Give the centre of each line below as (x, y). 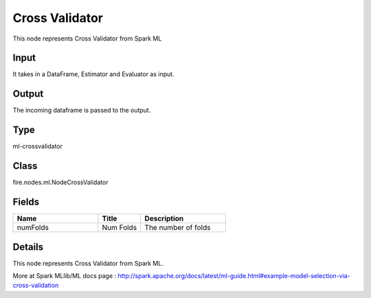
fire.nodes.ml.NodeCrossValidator (60, 183)
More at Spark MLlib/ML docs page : (65, 275)
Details (28, 247)
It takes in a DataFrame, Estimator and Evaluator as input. (93, 74)
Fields (26, 202)
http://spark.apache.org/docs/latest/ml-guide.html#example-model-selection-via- (234, 275)
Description (164, 218)
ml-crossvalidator (38, 146)
